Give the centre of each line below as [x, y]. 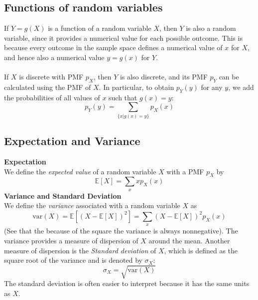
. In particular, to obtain [136, 87]
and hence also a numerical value [54, 57]
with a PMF [185, 171]
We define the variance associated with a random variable [92, 205]
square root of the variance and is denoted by [73, 260]
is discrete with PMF [51, 77]
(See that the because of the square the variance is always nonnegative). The [121, 231]
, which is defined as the [201, 250]
